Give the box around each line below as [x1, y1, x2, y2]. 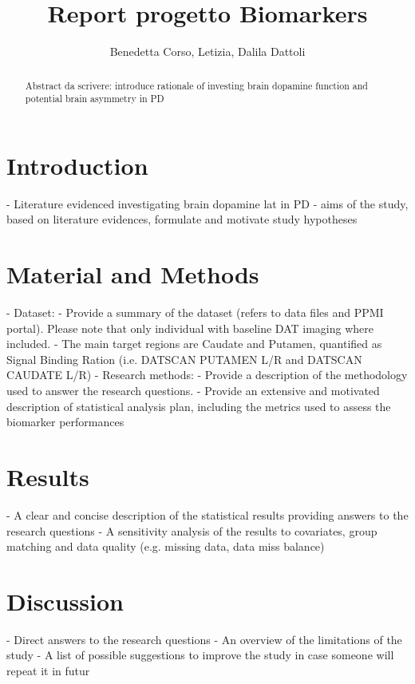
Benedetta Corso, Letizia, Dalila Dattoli [109, 43, 306, 60]
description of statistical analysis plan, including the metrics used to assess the [6, 397, 391, 414]
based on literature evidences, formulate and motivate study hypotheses [6, 211, 358, 227]
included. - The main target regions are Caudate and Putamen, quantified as [6, 335, 382, 352]
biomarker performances [6, 413, 125, 430]
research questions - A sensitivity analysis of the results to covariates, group [6, 522, 377, 539]
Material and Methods [6, 258, 259, 291]
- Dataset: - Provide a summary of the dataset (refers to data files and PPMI [6, 304, 384, 321]
